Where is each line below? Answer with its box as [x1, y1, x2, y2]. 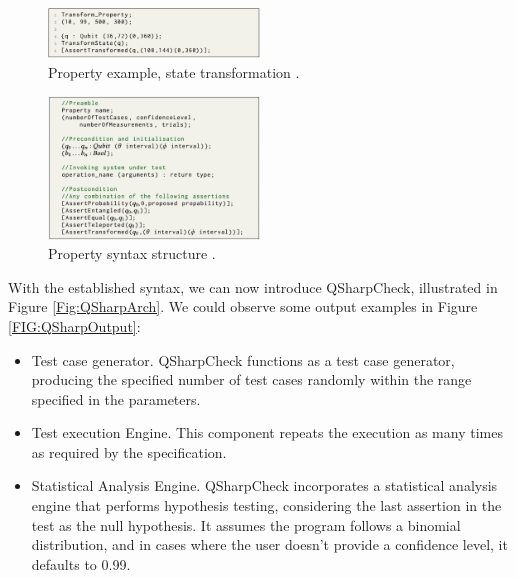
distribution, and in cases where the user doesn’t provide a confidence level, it [31, 534, 508, 555]
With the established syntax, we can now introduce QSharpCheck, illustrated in [8, 276, 498, 297]
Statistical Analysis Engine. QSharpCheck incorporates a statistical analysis [31, 475, 498, 496]
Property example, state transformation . [48, 61, 300, 82]
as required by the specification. [31, 441, 227, 462]
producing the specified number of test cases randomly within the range [31, 369, 472, 390]
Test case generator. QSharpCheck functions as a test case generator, [31, 349, 455, 370]
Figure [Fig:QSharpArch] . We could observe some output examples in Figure [8, 296, 478, 317]
